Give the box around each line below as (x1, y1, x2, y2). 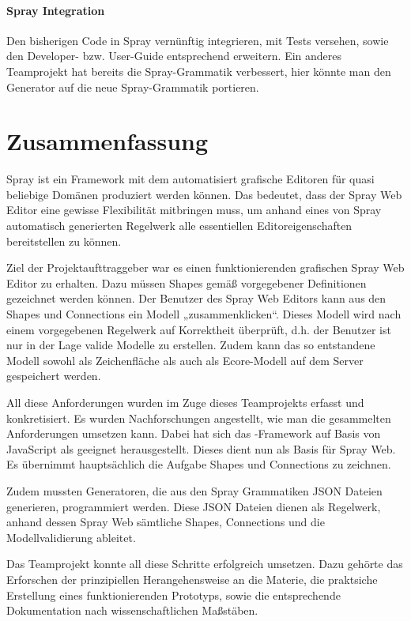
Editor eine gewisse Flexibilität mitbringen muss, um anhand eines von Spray (6, 201, 382, 218)
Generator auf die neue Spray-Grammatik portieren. (6, 78, 259, 95)
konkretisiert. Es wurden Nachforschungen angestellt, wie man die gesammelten (6, 409, 391, 426)
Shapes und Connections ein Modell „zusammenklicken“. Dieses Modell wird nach (6, 306, 402, 322)
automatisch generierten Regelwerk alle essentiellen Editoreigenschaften (6, 217, 353, 234)
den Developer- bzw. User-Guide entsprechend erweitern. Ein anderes (6, 47, 342, 64)
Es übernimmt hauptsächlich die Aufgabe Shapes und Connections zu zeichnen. (6, 456, 391, 472)
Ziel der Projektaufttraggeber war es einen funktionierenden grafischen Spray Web (6, 259, 405, 276)
